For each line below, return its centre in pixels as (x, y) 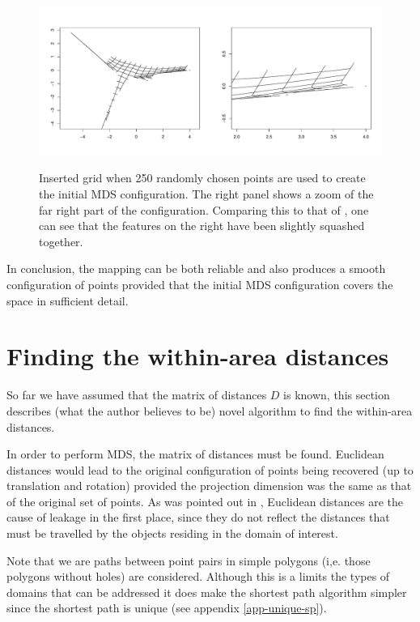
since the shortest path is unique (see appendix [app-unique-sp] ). (167, 608)
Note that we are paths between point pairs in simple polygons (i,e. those (189, 560)
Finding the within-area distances (198, 356)
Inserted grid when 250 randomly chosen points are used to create (202, 178)
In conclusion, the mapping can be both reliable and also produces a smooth (196, 268)
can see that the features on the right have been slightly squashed (202, 226)
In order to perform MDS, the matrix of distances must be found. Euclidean (195, 454)
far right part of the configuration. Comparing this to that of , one (204, 209)
